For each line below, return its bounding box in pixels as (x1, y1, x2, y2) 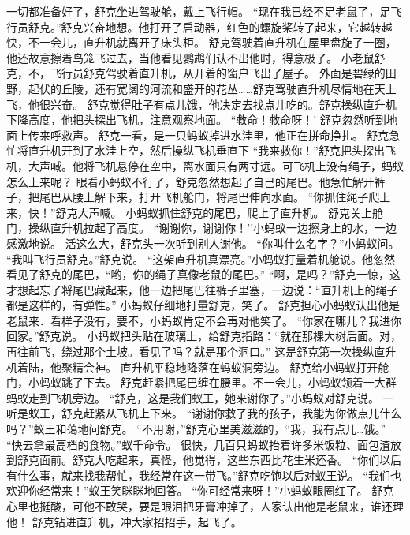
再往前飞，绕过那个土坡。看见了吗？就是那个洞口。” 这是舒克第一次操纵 (6, 343, 375, 360)
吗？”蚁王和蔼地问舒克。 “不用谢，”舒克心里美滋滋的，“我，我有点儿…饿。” (6, 421, 386, 437)
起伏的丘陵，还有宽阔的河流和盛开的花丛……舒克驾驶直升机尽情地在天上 (28, 80, 397, 96)
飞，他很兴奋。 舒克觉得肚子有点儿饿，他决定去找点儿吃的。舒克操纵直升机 (6, 95, 397, 112)
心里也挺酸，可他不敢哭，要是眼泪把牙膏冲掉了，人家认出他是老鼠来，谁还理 (6, 498, 404, 514)
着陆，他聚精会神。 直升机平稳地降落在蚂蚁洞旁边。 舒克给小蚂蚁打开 (17, 358, 378, 375)
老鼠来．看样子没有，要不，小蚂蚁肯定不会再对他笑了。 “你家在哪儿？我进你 (6, 312, 402, 328)
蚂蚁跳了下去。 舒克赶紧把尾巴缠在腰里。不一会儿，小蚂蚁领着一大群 (39, 374, 397, 391)
